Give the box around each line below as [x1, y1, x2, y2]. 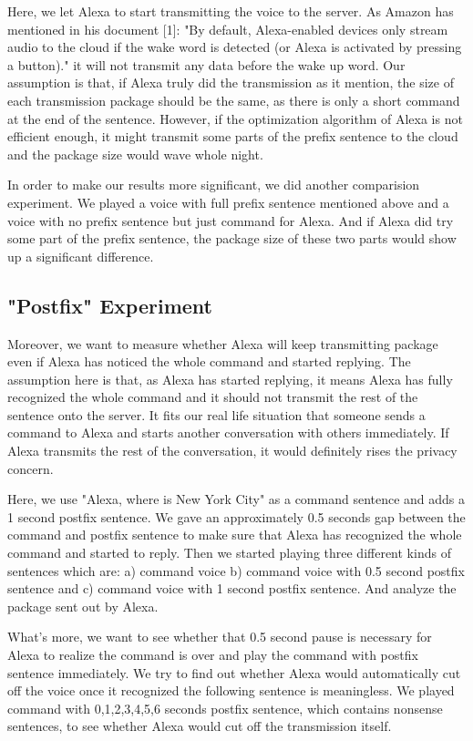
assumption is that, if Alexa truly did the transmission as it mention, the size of [7, 73, 454, 92]
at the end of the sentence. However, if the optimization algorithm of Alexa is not [7, 108, 463, 128]
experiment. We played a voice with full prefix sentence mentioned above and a [7, 192, 449, 211]
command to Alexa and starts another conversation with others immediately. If [7, 423, 449, 442]
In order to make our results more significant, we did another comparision [7, 175, 420, 194]
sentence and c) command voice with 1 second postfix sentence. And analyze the [7, 579, 457, 598]
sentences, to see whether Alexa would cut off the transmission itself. [7, 716, 392, 736]
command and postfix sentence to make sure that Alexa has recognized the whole [7, 525, 462, 544]
